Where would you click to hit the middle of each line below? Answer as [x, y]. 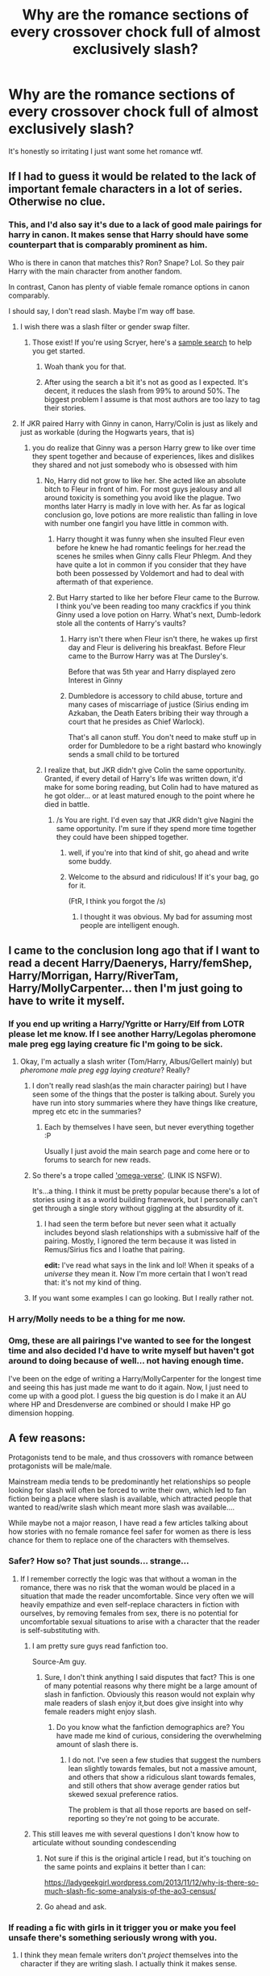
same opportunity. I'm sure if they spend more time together [156, 828]
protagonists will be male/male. [60, 1466]
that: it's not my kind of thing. [93, 1283]
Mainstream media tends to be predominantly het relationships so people [130, 1481]
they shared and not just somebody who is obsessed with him [135, 465]
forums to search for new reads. [98, 1160]
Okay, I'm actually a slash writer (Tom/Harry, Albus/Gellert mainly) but [136, 1062]
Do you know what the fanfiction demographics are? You [150, 1727]
